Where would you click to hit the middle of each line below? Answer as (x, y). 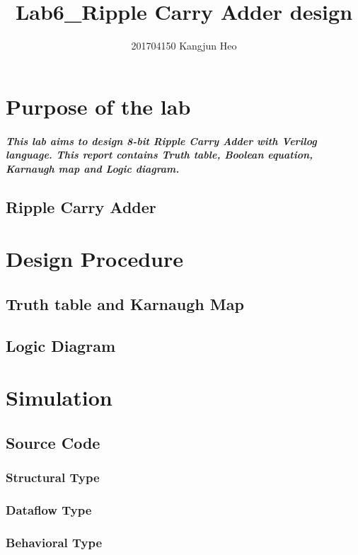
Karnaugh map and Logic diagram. (93, 168)
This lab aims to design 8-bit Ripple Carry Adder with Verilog (161, 141)
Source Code (53, 442)
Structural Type (53, 477)
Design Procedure (94, 259)
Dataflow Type (49, 509)
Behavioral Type (54, 542)
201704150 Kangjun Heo (184, 46)
